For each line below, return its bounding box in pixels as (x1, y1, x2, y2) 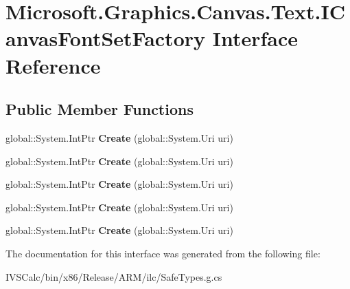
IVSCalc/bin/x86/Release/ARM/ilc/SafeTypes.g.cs (5, 269, 222, 283)
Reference (5, 51, 101, 79)
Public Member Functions (5, 98, 194, 120)
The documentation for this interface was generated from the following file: (5, 246, 320, 260)
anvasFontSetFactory (5, 24, 206, 52)
